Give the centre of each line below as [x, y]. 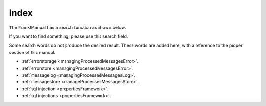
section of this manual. [32, 52]
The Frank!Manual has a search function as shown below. [67, 27]
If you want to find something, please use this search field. [68, 36]
